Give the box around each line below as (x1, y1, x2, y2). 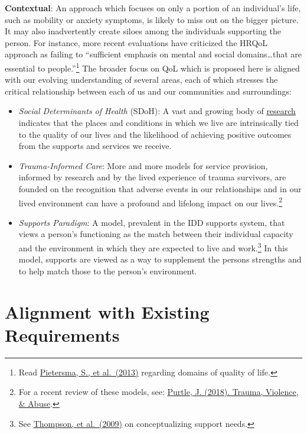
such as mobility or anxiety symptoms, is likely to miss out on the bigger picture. (5, 13, 299, 25)
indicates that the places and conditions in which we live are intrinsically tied (18, 116, 299, 128)
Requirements (5, 322, 120, 346)
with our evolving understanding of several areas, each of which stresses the (5, 73, 278, 86)
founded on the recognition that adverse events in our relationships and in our (18, 182, 302, 195)
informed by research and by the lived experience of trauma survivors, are (18, 171, 286, 183)
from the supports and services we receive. (18, 140, 172, 152)
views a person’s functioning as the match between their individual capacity (18, 228, 293, 240)
